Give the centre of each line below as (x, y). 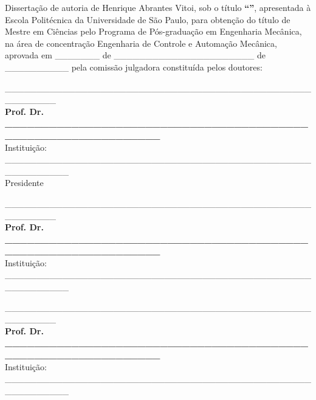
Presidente (24, 183)
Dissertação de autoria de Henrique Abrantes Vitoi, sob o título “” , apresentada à (158, 7)
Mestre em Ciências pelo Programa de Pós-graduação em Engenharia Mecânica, (153, 31)
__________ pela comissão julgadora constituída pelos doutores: (134, 67)
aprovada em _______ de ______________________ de (135, 55)
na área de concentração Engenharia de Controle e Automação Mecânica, (141, 43)
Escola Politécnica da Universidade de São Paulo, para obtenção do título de (148, 19)
